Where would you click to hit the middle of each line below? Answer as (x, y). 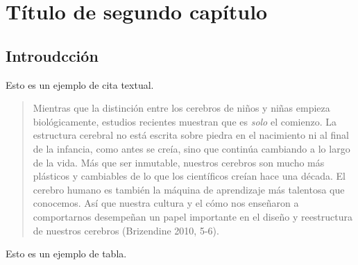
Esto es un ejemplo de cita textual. (80, 84)
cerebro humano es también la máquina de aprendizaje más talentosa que (189, 189)
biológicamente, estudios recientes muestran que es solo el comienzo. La (185, 121)
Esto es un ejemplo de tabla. (66, 254)
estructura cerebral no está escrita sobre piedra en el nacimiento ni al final (191, 135)
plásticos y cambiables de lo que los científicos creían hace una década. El (189, 176)
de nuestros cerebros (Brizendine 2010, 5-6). (126, 230)
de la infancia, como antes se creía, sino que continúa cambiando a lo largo (191, 148)
